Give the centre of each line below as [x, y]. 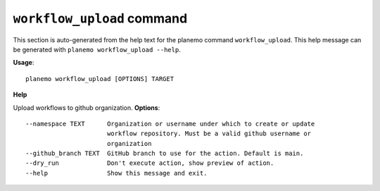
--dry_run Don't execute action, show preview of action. [150, 163]
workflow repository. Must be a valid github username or [209, 134]
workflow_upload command [100, 18]
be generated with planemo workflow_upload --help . [97, 49]
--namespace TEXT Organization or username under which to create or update [170, 124]
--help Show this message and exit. [116, 173]
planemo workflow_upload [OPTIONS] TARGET [100, 79]
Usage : [24, 63]
